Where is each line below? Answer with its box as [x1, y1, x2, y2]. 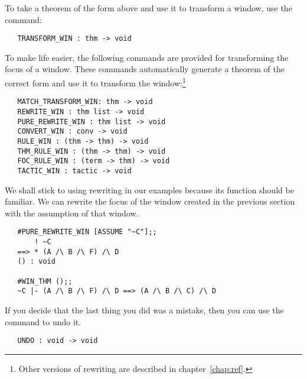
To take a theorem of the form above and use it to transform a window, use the [5, 2, 292, 14]
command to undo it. [5, 315, 81, 328]
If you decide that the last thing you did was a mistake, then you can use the [5, 303, 284, 316]
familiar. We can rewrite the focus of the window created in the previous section [5, 195, 295, 208]
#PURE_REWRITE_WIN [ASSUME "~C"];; [17, 228, 157, 237]
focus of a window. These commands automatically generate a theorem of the [5, 63, 285, 75]
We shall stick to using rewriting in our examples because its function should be [5, 183, 294, 196]
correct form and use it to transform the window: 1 [5, 75, 186, 89]
